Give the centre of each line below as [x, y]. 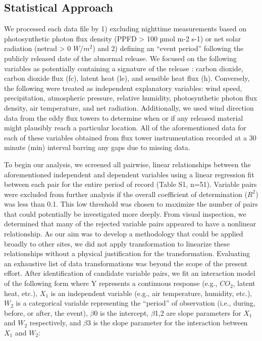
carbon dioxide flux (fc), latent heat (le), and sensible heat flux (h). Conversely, [127, 78]
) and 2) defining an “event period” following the [168, 48]
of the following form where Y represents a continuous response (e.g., [111, 283]
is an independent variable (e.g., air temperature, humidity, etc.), [151, 293]
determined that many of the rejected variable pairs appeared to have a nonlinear [130, 224]
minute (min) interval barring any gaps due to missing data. [97, 147]
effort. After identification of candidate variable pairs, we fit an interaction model [130, 273]
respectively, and [55, 323]
